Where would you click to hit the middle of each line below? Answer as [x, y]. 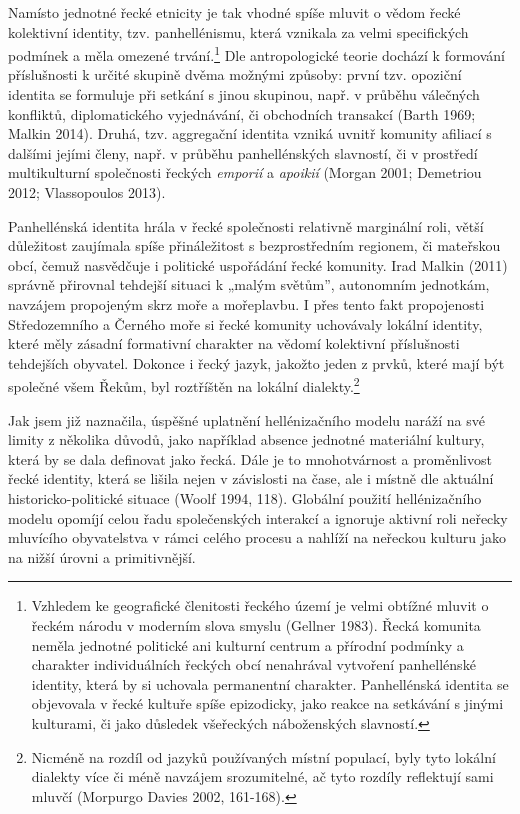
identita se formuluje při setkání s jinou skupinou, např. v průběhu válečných [244, 94]
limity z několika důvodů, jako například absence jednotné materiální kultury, [246, 439]
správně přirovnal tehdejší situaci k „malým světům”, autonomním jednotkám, [249, 284]
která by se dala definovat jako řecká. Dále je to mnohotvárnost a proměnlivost [250, 458]
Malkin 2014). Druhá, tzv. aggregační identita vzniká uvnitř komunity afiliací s [250, 133]
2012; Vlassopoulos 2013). [87, 192]
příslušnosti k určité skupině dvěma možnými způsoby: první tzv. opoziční [235, 74]
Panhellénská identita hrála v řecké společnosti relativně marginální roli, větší [246, 225]
